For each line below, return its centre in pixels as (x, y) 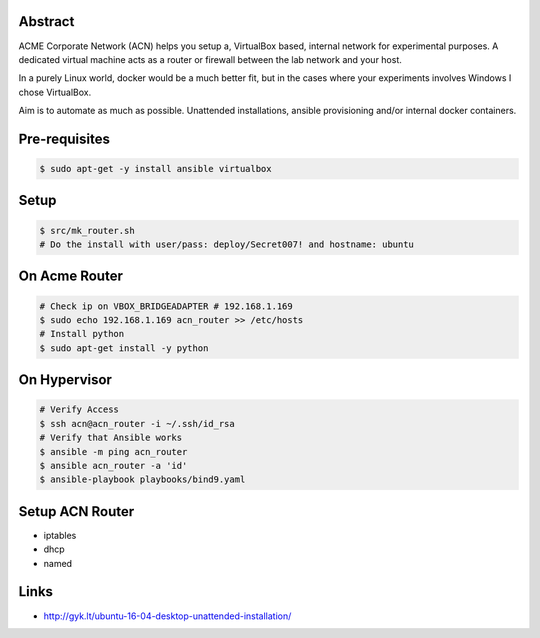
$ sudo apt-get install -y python (124, 348)
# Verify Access (79, 409)
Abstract (46, 21)
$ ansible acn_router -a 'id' (113, 465)
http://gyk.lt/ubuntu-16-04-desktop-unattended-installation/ (167, 616)
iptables (60, 535)
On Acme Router (71, 276)
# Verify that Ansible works (111, 438)
